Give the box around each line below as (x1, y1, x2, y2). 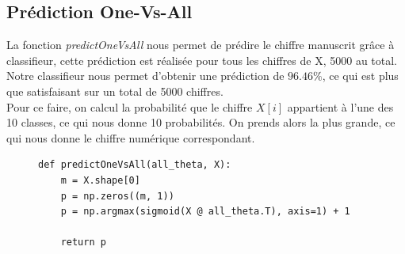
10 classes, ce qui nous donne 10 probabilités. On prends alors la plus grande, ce (6, 114, 395, 131)
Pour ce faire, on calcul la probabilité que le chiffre (6, 98, 253, 115)
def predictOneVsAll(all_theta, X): (38, 159, 231, 171)
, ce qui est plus (322, 67, 399, 84)
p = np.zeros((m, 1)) (60, 190, 174, 202)
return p (60, 237, 106, 248)
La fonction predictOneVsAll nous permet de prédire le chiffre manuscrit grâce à (6, 36, 395, 53)
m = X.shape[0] (60, 174, 140, 186)
